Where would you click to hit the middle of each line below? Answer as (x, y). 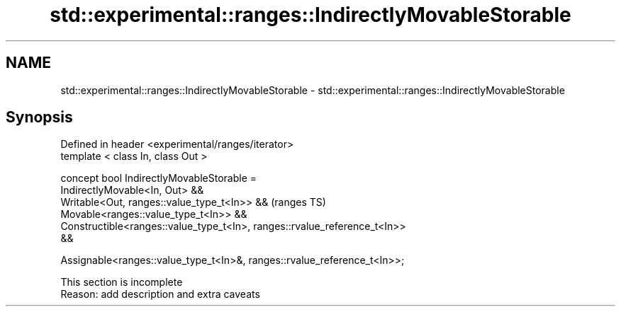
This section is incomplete (122, 282)
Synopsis (39, 117)
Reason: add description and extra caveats (160, 294)
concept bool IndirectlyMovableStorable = (158, 178)
